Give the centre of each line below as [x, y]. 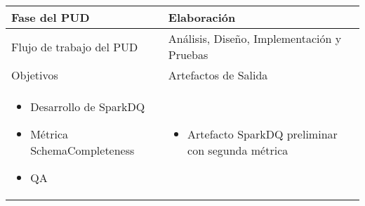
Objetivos [35, 75]
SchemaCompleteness [82, 150]
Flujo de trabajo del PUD [75, 46]
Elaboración [202, 17]
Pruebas [188, 54]
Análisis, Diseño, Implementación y [255, 38]
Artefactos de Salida [218, 75]
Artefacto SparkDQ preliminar [263, 134]
